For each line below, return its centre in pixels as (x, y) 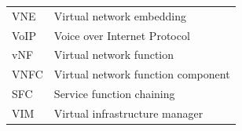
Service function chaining (114, 94)
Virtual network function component (142, 74)
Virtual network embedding (120, 15)
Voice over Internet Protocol (122, 35)
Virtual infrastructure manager (128, 113)
